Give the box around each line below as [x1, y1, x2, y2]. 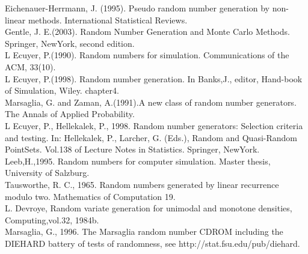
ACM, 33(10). [5, 60, 56, 73]
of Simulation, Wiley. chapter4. [5, 84, 119, 97]
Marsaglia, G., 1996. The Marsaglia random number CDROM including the [5, 225, 283, 238]
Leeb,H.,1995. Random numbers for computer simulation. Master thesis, [5, 154, 271, 167]
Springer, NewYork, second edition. [5, 37, 135, 49]
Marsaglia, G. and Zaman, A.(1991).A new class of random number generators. [5, 95, 297, 108]
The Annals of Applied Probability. [5, 107, 135, 120]
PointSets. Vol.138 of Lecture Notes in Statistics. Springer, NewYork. [5, 143, 260, 156]
